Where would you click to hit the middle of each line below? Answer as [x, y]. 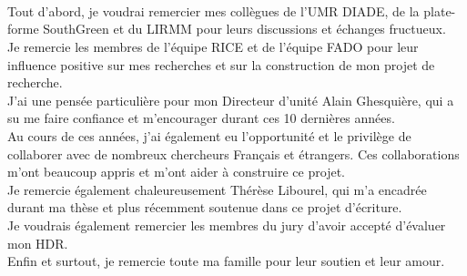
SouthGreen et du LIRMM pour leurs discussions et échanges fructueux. [244, 29]
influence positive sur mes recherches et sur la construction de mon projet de [221, 64]
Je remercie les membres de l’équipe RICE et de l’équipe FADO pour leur [213, 46]
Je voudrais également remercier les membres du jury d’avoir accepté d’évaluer [227, 225]
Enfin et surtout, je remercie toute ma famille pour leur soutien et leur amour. [226, 261]
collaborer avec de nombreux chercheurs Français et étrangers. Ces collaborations [233, 153]
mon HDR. [38, 243]
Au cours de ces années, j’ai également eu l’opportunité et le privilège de [209, 135]
